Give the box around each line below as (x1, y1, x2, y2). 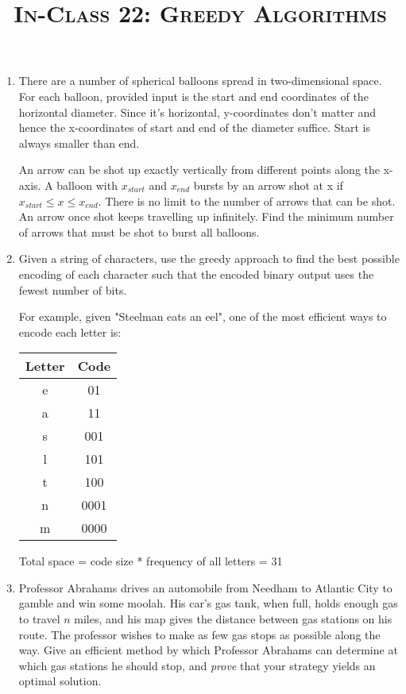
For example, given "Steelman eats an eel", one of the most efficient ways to (18, 308, 387, 325)
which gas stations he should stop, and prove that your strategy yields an (18, 657, 376, 673)
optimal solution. (18, 673, 102, 689)
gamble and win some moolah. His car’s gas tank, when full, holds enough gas (18, 595, 398, 611)
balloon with (56, 176, 118, 193)
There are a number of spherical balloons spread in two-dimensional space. (18, 72, 382, 89)
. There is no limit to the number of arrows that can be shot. (98, 192, 396, 209)
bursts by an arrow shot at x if (193, 176, 343, 193)
